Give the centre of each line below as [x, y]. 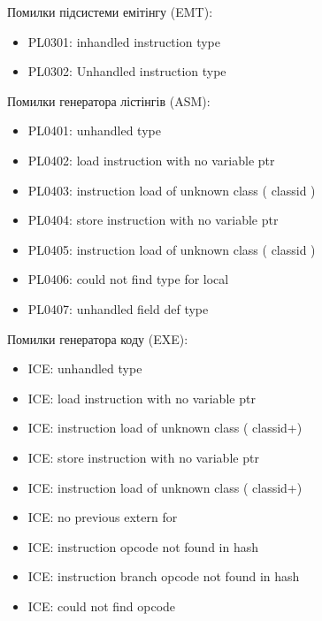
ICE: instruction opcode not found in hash [143, 546]
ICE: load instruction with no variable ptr [142, 398]
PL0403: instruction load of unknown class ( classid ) [172, 190]
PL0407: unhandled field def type [118, 308]
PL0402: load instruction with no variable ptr [151, 160]
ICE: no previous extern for [103, 517]
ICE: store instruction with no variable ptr [143, 457]
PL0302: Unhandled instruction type [127, 71]
